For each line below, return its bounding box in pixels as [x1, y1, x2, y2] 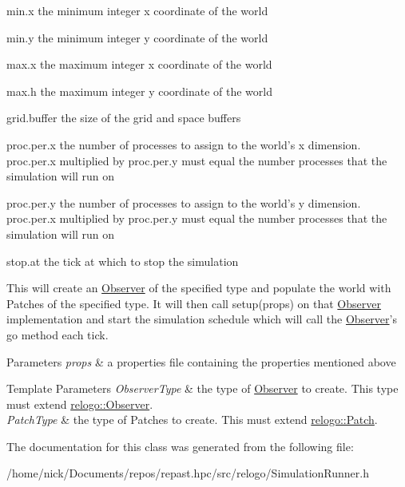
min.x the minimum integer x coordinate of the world [6, 2, 268, 18]
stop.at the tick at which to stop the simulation [6, 252, 239, 269]
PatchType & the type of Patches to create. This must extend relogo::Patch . [6, 411, 378, 428]
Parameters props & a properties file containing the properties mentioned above [6, 353, 396, 370]
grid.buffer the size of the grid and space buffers [6, 109, 241, 126]
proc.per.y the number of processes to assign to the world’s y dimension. [6, 194, 361, 211]
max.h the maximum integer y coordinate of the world [6, 82, 273, 99]
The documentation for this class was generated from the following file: [6, 438, 354, 454]
